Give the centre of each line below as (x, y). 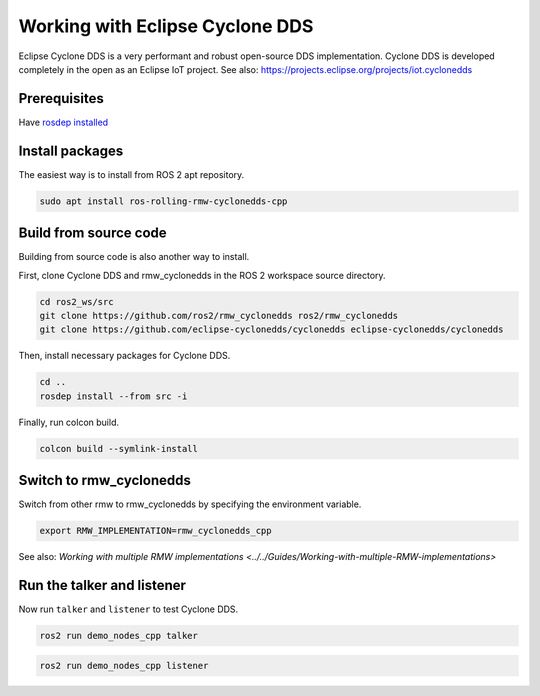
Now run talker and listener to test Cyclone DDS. (128, 609)
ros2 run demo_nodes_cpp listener (124, 665)
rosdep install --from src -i (113, 396)
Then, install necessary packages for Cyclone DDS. (124, 356)
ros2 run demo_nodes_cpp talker (119, 636)
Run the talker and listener (102, 585)
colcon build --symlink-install (119, 448)
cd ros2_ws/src (76, 301)
